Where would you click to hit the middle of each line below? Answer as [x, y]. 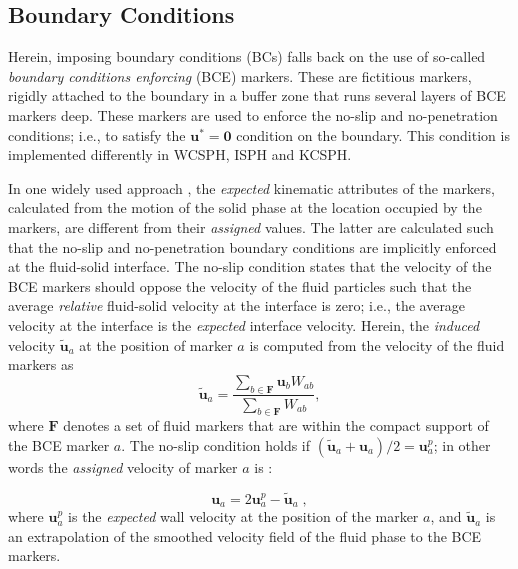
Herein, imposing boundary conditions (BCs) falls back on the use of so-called [247, 56]
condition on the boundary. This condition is [373, 134]
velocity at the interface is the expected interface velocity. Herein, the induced [244, 324]
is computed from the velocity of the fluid [377, 344]
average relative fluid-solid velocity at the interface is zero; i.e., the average [237, 305]
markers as [41, 364]
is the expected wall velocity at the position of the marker [243, 516]
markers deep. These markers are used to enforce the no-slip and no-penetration [253, 114]
